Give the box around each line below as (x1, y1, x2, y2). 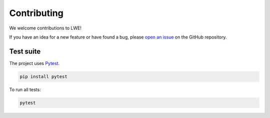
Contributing (9, 7, 63, 18)
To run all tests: (9, 86, 41, 92)
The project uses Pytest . (9, 60, 60, 66)
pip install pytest (19, 73, 67, 79)
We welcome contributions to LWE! (9, 25, 82, 31)
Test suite (9, 47, 41, 55)
